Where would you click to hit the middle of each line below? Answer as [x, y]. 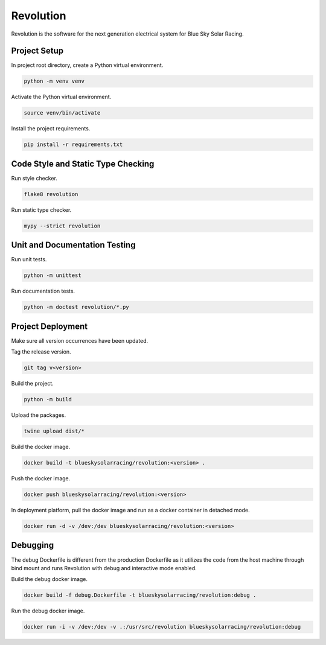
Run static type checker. [41, 210]
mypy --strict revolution [62, 226]
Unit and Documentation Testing [73, 245]
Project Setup [37, 51]
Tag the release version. [41, 352]
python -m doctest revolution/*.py [76, 307]
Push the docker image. [41, 478]
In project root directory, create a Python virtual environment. [87, 65]
